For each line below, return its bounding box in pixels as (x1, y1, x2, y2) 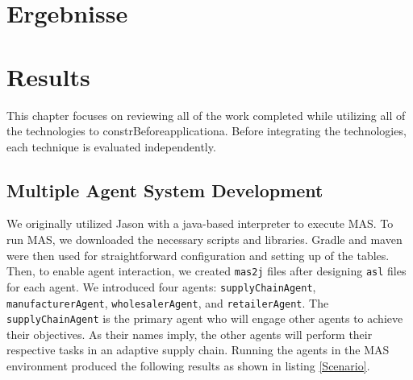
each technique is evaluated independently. (6, 138, 216, 155)
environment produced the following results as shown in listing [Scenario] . (6, 357, 370, 374)
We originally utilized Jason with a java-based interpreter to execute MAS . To (6, 215, 394, 232)
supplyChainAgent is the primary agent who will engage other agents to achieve (6, 310, 403, 327)
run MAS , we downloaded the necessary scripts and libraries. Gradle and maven (6, 231, 403, 248)
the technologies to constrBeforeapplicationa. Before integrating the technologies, (6, 122, 407, 139)
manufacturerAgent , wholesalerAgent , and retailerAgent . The (6, 294, 329, 311)
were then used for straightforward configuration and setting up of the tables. (6, 246, 390, 263)
